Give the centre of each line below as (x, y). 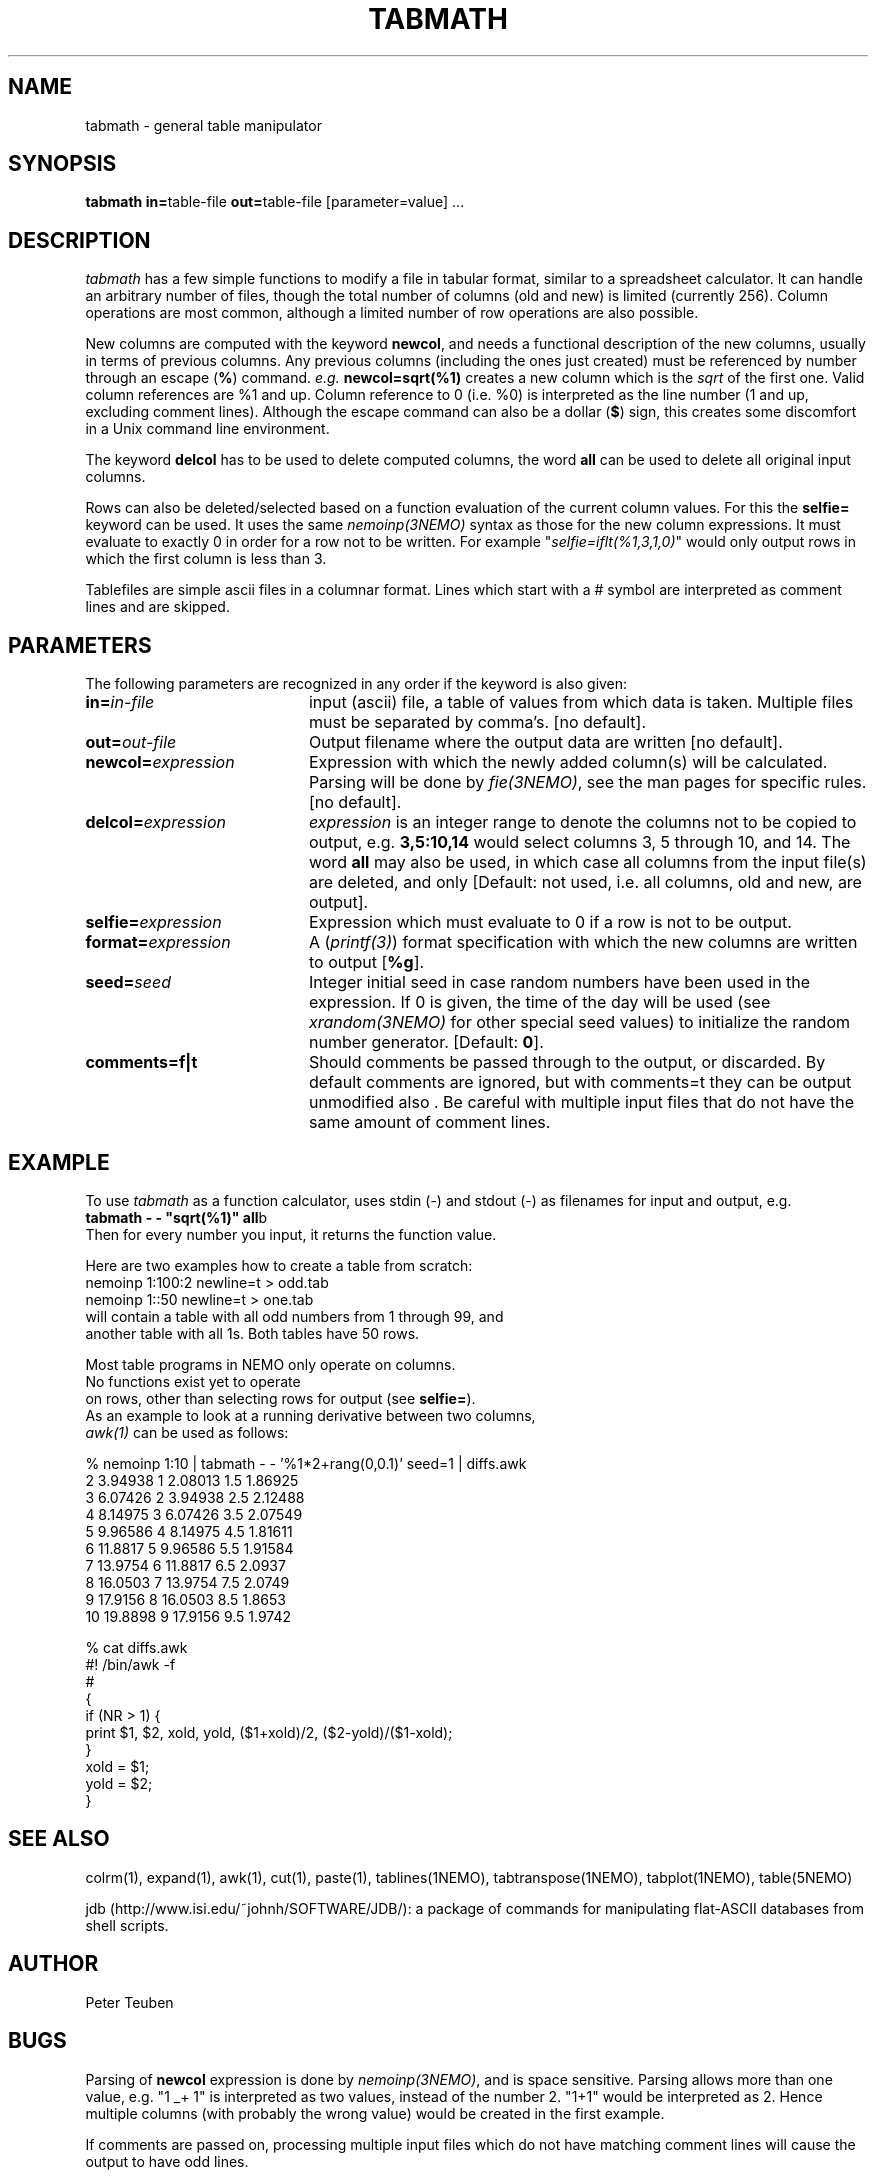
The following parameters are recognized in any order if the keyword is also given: (356, 684)
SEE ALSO (59, 1839)
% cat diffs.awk (136, 1647)
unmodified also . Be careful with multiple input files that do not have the (581, 1102)
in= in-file (120, 702)
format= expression (158, 942)
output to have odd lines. (167, 2161)
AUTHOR (53, 1964)
